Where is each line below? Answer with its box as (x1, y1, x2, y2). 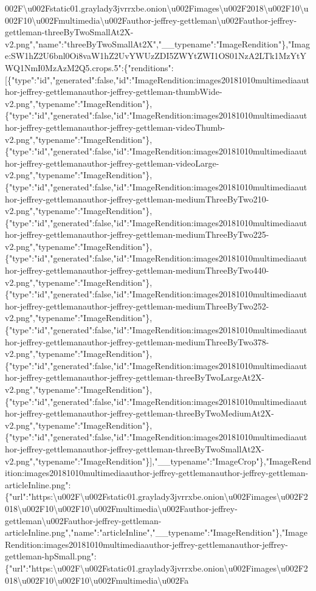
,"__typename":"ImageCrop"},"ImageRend (152, 454, 311, 467)
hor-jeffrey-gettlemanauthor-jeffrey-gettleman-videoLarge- (5, 156, 219, 169)
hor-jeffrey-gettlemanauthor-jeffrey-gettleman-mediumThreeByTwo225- (5, 228, 269, 241)
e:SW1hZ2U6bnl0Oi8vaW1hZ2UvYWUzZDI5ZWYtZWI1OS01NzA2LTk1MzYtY (5, 49, 306, 62)
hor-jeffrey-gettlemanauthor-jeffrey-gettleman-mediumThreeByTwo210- (5, 192, 269, 205)
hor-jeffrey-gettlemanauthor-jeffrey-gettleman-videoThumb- (5, 120, 225, 133)
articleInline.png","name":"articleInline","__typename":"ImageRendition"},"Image (5, 526, 307, 539)
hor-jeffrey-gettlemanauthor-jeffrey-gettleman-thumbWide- (5, 85, 222, 98)
